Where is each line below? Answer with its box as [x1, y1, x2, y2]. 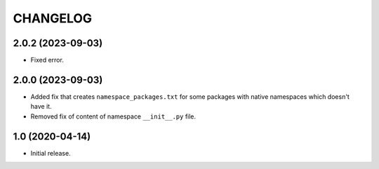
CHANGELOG [13, 11, 93, 26]
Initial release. [30, 149, 71, 157]
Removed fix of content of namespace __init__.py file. [30, 112, 197, 121]
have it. [30, 102, 52, 111]
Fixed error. [30, 56, 65, 65]
